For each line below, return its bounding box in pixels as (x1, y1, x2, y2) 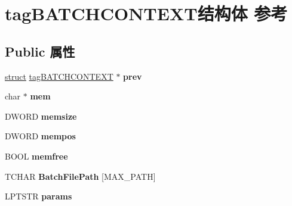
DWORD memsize (5, 110, 77, 122)
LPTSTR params (5, 190, 72, 202)
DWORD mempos (5, 130, 76, 142)
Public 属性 (5, 42, 75, 60)
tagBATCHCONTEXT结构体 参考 (5, 1, 288, 26)
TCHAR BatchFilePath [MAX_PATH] (5, 170, 156, 182)
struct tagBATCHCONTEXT (5, 70, 113, 82)
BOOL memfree (5, 149, 68, 162)
